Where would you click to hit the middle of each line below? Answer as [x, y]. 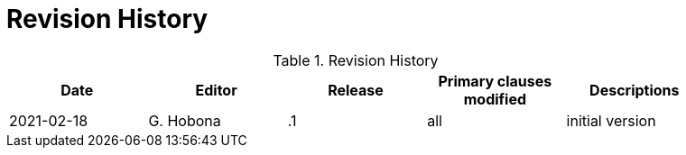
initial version [611, 120]
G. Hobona [185, 120]
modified [495, 99]
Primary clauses [495, 81]
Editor [216, 90]
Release [356, 90]
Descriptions [635, 90]
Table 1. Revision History [356, 60]
